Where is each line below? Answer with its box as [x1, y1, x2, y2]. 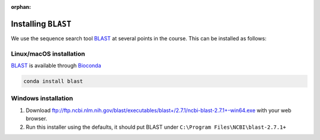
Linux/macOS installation [11, 49, 85, 58]
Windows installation [11, 94, 73, 103]
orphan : [11, 4, 31, 10]
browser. [25, 115, 47, 122]
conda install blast [23, 78, 83, 85]
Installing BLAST [11, 18, 72, 29]
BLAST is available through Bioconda [11, 62, 101, 69]
